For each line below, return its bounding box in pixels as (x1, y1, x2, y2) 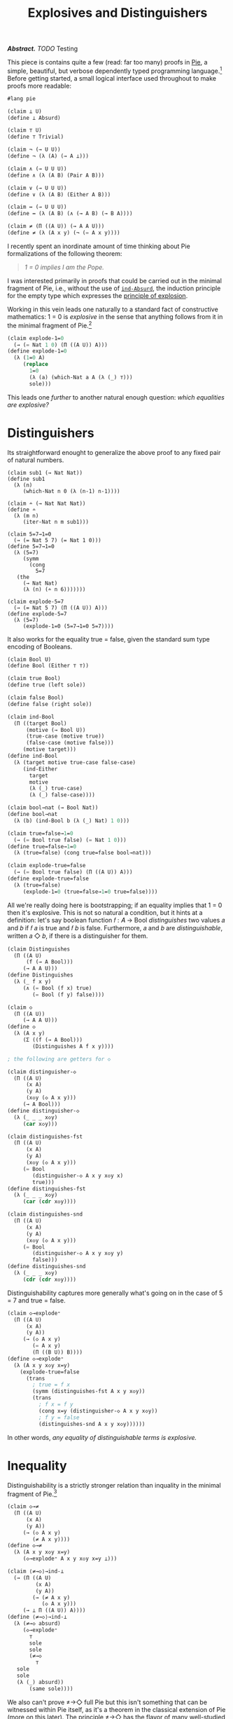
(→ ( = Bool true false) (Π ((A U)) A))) (13, 869, 133, 876)
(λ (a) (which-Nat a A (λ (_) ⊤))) (29, 374, 133, 381)
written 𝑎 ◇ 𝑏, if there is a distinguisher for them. (7, 931, 148, 940)
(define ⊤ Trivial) (7, 133, 64, 141)
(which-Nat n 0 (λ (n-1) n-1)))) (22, 487, 120, 495)
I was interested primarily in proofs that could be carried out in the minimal (7, 276, 223, 285)
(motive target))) (22, 746, 77, 753)
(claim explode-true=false (7, 862, 86, 869)
